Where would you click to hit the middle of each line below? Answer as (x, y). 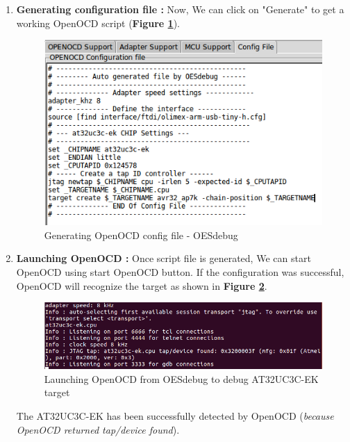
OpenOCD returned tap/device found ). (98, 429)
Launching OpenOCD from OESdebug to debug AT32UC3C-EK (181, 378)
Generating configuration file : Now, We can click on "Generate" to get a (180, 9)
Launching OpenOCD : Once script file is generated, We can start (164, 258)
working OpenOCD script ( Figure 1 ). (98, 23)
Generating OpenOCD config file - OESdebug (141, 235)
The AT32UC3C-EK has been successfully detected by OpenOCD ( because (175, 415)
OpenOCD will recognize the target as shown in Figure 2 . (142, 285)
